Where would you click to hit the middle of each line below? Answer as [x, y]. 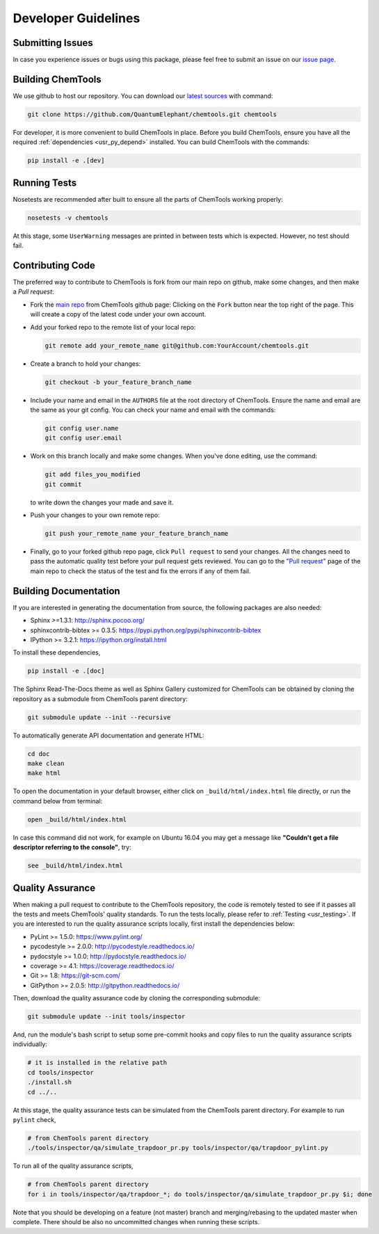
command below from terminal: [58, 801]
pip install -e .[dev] [66, 161]
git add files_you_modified [92, 474]
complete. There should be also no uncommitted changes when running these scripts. [136, 1222]
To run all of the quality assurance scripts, [73, 1166]
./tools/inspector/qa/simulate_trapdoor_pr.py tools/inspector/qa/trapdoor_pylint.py [178, 1148]
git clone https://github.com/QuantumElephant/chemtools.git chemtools [152, 114]
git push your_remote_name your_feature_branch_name [137, 534]
